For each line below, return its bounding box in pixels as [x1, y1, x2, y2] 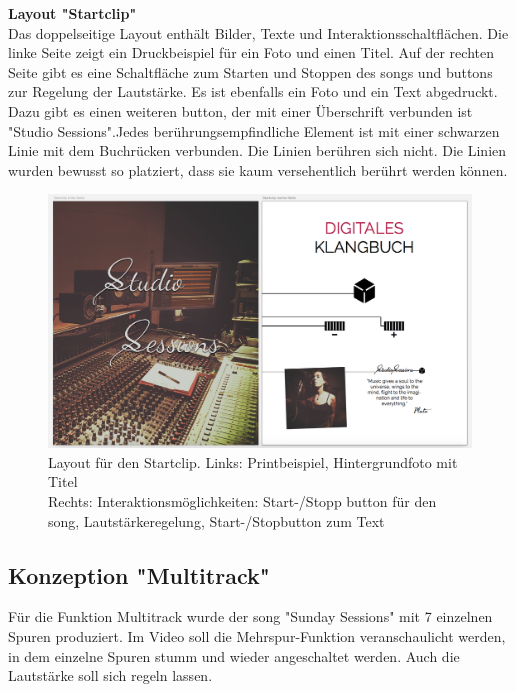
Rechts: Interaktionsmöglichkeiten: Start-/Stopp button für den [48, 490, 437, 511]
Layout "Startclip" [8, 3, 137, 23]
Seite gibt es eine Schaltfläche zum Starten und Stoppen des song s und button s [8, 61, 493, 82]
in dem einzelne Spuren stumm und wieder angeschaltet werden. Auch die [8, 645, 460, 666]
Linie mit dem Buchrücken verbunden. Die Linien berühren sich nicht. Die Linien [8, 140, 507, 161]
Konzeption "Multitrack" [8, 559, 270, 590]
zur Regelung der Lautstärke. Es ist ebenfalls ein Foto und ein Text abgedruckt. [8, 81, 498, 102]
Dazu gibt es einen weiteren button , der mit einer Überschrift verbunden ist [8, 100, 473, 121]
